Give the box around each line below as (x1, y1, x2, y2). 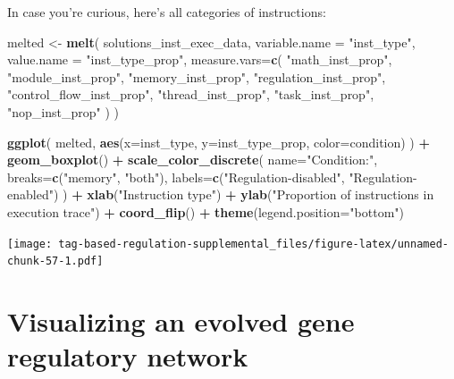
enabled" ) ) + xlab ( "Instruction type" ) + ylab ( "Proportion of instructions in (7, 185, 434, 204)
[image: (7, 237, 53, 250)
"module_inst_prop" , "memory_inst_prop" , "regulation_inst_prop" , (7, 67, 386, 86)
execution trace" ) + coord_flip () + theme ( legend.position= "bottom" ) (7, 202, 404, 221)
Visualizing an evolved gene (7, 303, 355, 340)
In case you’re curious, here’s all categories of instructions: (7, 3, 326, 21)
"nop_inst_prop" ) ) (7, 102, 119, 121)
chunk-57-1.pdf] (7, 255, 104, 268)
